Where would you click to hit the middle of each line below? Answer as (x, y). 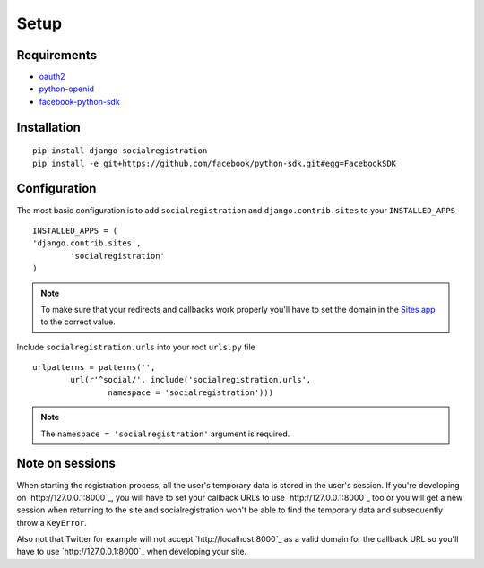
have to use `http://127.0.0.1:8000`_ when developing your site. (131, 552)
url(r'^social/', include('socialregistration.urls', (191, 380)
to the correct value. (78, 322)
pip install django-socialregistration (120, 151)
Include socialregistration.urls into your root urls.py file (136, 347)
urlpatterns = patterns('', (94, 368)
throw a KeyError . (52, 522)
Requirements (57, 55)
